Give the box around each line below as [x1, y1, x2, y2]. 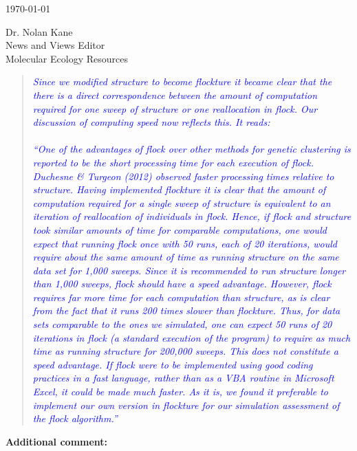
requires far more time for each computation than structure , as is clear [32, 289, 330, 304]
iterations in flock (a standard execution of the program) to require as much [32, 330, 351, 344]
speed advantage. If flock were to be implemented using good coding [32, 357, 313, 371]
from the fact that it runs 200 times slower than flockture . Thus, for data [32, 303, 340, 318]
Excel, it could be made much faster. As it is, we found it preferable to [32, 384, 328, 399]
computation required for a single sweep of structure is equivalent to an [32, 195, 331, 210]
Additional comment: [6, 434, 108, 448]
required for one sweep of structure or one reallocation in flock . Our [32, 101, 318, 115]
